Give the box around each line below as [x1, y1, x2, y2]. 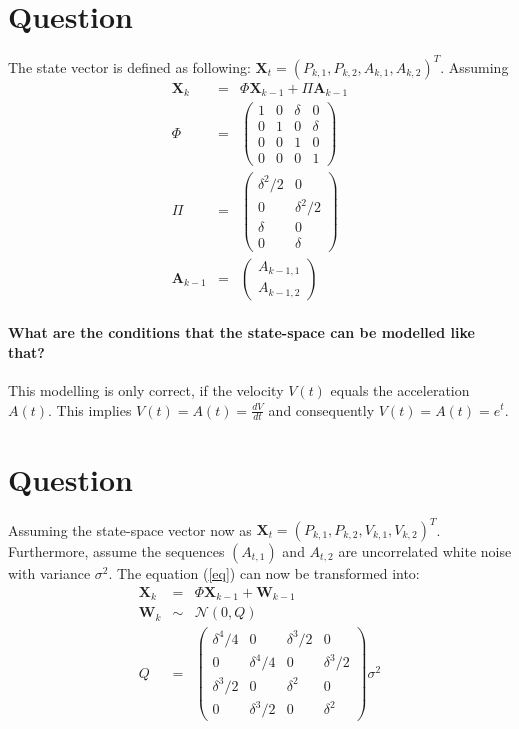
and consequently [268, 399, 375, 420]
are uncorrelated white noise [338, 541, 512, 562]
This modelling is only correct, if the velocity [8, 379, 284, 400]
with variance [8, 563, 91, 584]
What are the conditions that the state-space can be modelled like [8, 322, 475, 343]
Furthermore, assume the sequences [8, 541, 225, 562]
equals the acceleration [330, 379, 470, 400]
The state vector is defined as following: [8, 56, 251, 77]
